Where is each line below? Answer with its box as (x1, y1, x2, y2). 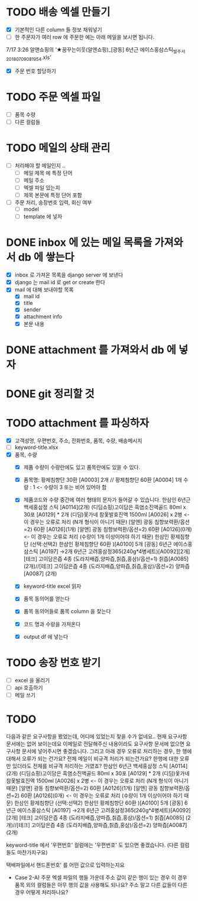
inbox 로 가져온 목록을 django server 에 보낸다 (14, 271, 124, 278)
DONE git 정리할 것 (6, 388, 95, 401)
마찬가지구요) (17, 848, 48, 856)
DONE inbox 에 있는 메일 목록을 (6, 236, 152, 249)
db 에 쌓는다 (18, 251, 74, 264)
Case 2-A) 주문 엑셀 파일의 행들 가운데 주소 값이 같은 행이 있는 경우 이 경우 (14, 874, 187, 881)
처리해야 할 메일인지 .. (14, 162, 66, 169)
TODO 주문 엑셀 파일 (6, 90, 101, 103)
